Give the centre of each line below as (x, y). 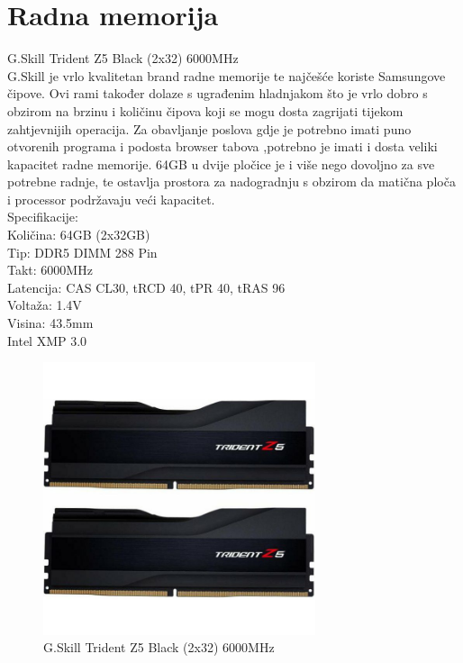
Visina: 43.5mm (50, 323)
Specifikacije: (43, 217)
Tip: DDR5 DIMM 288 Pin (82, 252)
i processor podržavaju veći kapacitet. (111, 199)
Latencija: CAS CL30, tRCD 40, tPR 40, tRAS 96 (146, 287)
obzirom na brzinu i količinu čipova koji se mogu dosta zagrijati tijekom (205, 110)
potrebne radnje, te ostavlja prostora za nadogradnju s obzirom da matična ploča (231, 182)
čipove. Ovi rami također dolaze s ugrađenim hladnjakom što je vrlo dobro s (218, 93)
